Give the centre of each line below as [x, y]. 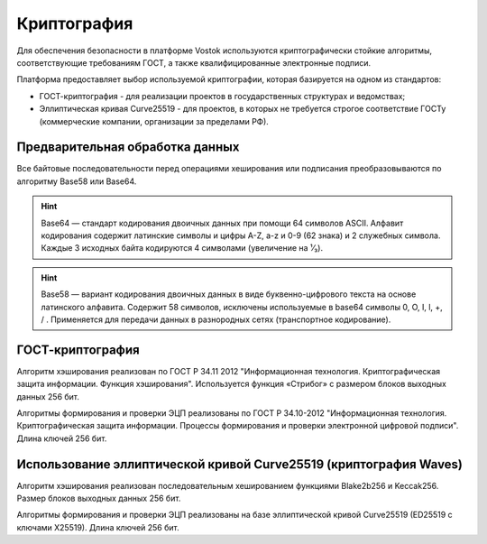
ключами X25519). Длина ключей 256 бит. [98, 527]
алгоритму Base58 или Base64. [77, 181]
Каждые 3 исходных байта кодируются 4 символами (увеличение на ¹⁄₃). [182, 248]
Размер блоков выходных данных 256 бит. [99, 498]
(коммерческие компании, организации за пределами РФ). [154, 121]
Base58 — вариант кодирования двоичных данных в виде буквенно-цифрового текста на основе [229, 294]
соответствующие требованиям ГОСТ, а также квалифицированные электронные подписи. [194, 62]
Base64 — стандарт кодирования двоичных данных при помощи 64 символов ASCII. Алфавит [222, 223]
